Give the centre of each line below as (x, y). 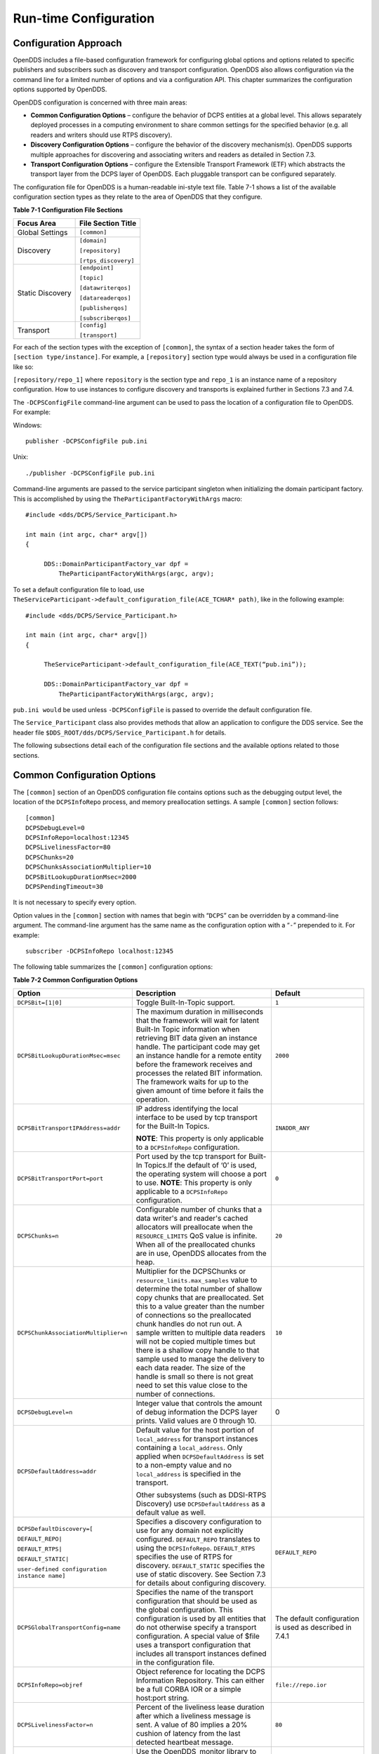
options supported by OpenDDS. (60, 89)
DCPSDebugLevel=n (45, 1412)
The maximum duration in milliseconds (199, 1012)
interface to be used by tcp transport (197, 1118)
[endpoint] (97, 268)
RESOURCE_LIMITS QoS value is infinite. (197, 1236)
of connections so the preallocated (194, 1315)
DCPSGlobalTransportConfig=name (69, 1627)
